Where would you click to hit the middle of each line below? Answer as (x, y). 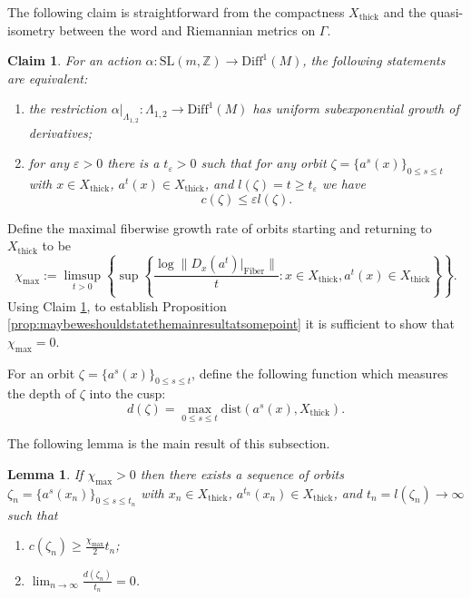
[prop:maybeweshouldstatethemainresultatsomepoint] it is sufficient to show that (231, 324)
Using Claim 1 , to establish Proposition (117, 305)
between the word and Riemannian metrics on (187, 29)
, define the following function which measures (320, 373)
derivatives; (60, 132)
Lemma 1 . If (45, 473)
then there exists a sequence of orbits (242, 473)
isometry (31, 29)
